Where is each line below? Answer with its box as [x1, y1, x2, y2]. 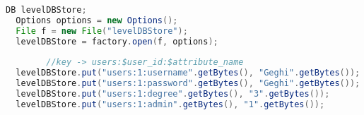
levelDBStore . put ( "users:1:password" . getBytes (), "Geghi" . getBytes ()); [16, 78, 360, 89]
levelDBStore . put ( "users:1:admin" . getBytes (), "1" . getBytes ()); [16, 99, 325, 109]
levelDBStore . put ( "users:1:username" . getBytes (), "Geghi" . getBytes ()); [16, 68, 360, 78]
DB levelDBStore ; [6, 5, 87, 15]
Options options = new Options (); [16, 15, 178, 25]
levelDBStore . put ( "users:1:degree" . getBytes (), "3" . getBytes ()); [16, 89, 330, 99]
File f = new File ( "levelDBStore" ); [16, 25, 188, 36]
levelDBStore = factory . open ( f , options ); [16, 36, 218, 47]
